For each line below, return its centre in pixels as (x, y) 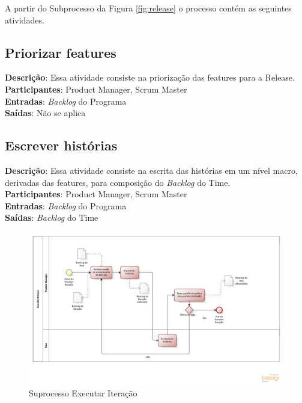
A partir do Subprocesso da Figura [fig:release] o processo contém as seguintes (148, 8)
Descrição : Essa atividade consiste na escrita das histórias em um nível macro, (151, 170)
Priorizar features (61, 52)
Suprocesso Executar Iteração (83, 392)
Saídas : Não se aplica (45, 113)
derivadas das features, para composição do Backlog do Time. (118, 182)
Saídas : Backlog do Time (52, 217)
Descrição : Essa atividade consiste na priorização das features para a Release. (150, 77)
